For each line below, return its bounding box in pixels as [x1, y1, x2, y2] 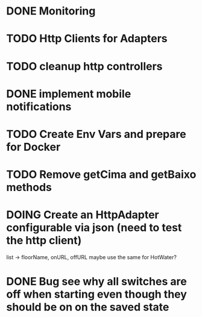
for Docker [6, 140, 61, 154]
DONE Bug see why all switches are [6, 275, 187, 289]
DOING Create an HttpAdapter [6, 208, 160, 222]
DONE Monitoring [6, 4, 96, 18]
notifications [6, 99, 72, 113]
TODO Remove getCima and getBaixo [6, 168, 197, 181]
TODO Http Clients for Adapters [6, 32, 168, 46]
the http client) [6, 234, 82, 248]
